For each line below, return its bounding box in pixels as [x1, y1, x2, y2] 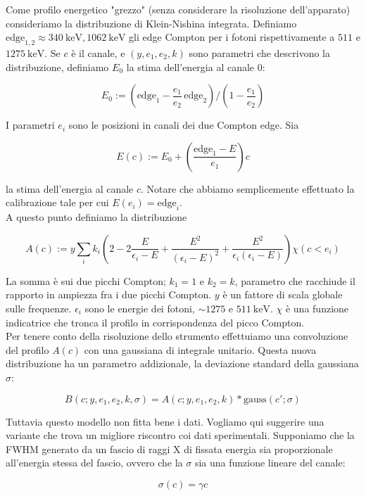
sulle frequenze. [6, 300, 72, 315]
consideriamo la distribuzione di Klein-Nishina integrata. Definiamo [6, 15, 297, 30]
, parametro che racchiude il [234, 273, 355, 288]
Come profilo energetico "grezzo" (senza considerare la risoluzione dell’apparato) [6, 2, 351, 16]
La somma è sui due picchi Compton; [6, 273, 166, 288]
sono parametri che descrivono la [189, 45, 331, 60]
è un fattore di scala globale [222, 287, 343, 302]
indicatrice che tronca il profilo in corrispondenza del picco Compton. [6, 314, 305, 329]
